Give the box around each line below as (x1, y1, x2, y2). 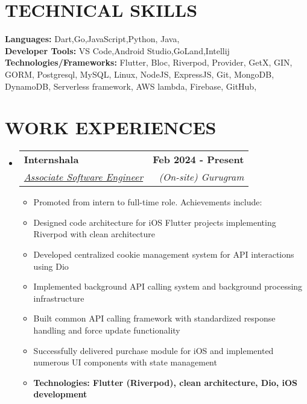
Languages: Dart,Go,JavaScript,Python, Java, (5, 33, 180, 45)
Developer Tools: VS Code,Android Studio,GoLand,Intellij (5, 44, 230, 57)
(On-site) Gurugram (159, 170, 244, 184)
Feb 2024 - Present (153, 152, 244, 167)
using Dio (33, 259, 69, 272)
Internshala (24, 152, 79, 167)
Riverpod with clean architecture (33, 228, 155, 240)
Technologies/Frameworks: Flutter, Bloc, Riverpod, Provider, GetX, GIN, (5, 56, 293, 69)
